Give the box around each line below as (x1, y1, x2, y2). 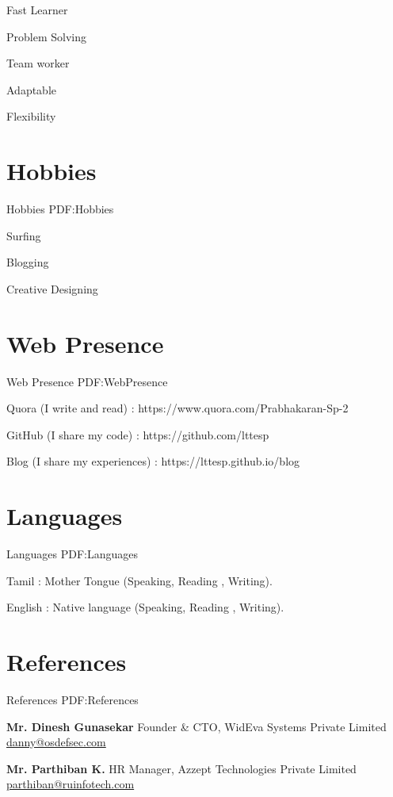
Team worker (6, 55, 70, 71)
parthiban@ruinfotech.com (6, 776, 135, 792)
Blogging (6, 254, 49, 270)
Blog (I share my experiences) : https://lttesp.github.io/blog (6, 453, 300, 469)
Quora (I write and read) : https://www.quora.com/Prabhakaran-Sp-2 (6, 400, 349, 416)
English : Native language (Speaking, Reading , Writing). (6, 599, 284, 615)
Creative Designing (6, 280, 98, 297)
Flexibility (6, 108, 56, 125)
